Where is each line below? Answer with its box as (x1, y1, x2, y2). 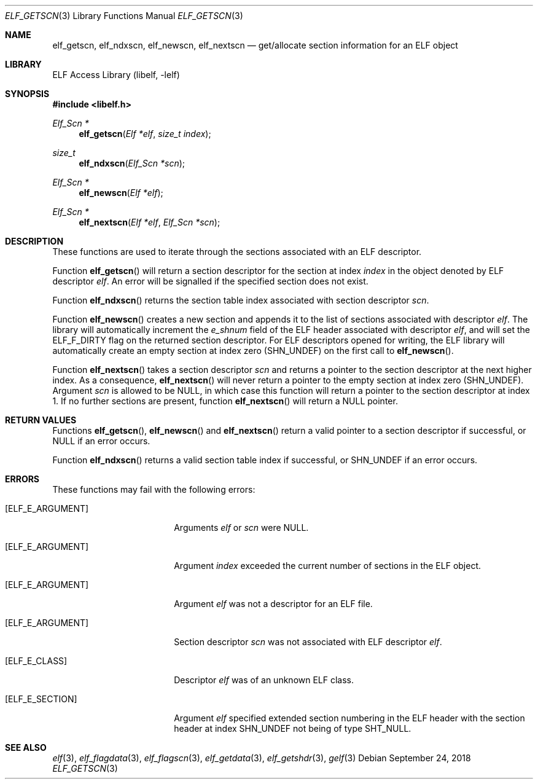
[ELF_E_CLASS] (5, 656, 68, 666)
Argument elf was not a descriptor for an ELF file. (174, 598, 373, 609)
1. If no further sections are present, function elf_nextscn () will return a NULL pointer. (52, 396, 398, 406)
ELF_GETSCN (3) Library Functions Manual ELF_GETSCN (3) (5, 10, 243, 21)
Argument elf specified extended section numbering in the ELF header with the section (174, 713, 525, 723)
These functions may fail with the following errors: (52, 484, 255, 495)
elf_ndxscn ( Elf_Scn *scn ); (79, 158, 185, 168)
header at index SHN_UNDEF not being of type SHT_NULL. (174, 723, 411, 734)
